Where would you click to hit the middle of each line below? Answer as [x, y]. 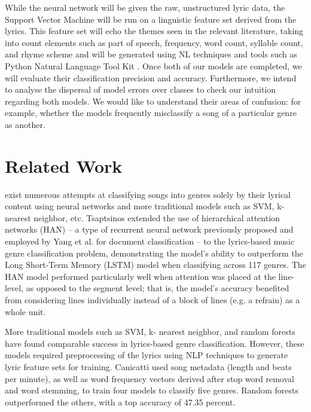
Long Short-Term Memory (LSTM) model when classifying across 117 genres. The [155, 265]
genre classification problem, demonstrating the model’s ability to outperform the [154, 253]
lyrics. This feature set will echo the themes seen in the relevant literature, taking [154, 31]
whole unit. [25, 311]
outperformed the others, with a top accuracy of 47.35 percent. [120, 402]
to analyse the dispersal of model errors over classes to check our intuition [141, 89]
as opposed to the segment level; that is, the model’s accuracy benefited [158, 288]
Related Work [64, 165]
